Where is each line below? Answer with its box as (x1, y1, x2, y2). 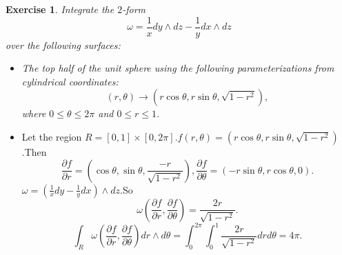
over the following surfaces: (6, 37, 121, 52)
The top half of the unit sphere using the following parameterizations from (21, 61, 334, 75)
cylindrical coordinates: (21, 74, 119, 88)
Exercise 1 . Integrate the (6, 2, 114, 16)
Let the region (21, 130, 82, 144)
